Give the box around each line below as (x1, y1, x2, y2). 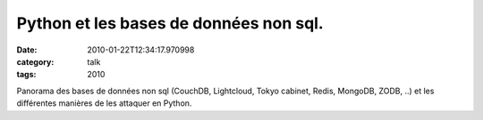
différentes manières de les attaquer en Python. (16, 98, 192, 108)
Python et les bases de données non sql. (16, 13, 324, 33)
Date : (16, 44, 38, 55)
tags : (16, 69, 37, 80)
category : (16, 56, 55, 67)
